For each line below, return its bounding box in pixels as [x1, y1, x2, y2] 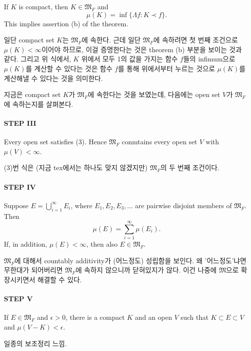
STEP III [4, 117, 37, 128]
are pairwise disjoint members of [135, 200, 232, 210]
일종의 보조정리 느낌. [4, 338, 67, 348]
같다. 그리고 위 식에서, [4, 54, 71, 64]
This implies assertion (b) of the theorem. [4, 18, 129, 28]
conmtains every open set [122, 136, 197, 147]
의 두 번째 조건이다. [160, 162, 220, 173]
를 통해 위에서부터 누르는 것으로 [118, 63, 215, 73]
